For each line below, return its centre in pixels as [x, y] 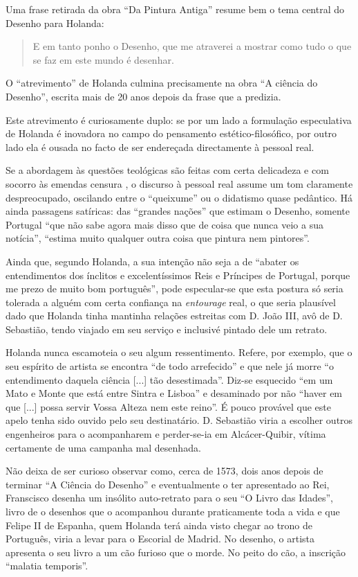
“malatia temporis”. [47, 566]
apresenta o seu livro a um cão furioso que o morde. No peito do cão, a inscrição [176, 552]
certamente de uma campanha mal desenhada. [103, 447]
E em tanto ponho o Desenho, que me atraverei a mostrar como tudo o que [192, 46]
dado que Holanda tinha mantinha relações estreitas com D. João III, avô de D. [174, 316]
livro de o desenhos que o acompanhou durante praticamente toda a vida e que [173, 511]
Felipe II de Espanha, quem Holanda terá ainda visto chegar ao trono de [159, 525]
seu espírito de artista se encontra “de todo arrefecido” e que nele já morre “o [170, 366]
